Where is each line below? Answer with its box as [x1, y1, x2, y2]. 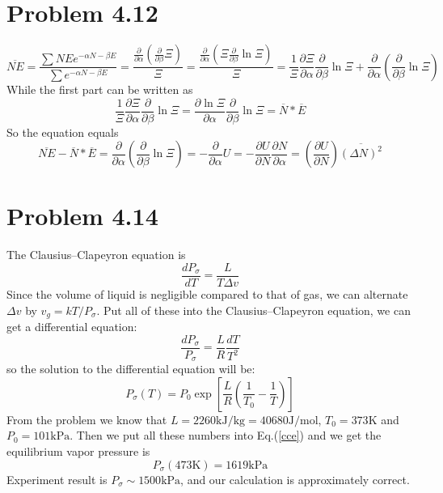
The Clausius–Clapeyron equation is [6, 246, 186, 263]
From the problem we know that [6, 410, 167, 427]
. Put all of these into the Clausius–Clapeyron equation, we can [96, 301, 411, 318]
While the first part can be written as [6, 81, 193, 98]
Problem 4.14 [6, 199, 158, 232]
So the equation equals [6, 123, 119, 140]
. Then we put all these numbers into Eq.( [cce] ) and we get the [70, 427, 382, 444]
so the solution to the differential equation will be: [6, 360, 255, 377]
